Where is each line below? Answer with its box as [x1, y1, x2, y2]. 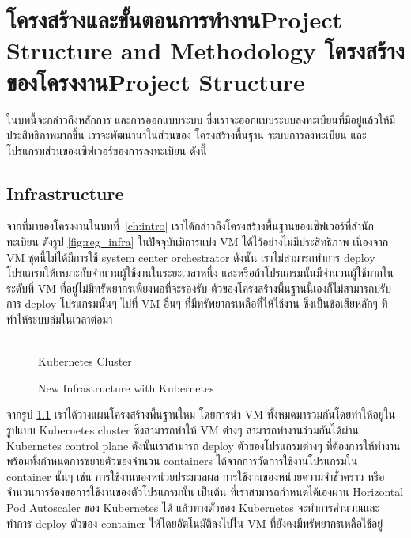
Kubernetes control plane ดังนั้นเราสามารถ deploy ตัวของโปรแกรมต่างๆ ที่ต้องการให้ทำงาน [6, 437, 401, 453]
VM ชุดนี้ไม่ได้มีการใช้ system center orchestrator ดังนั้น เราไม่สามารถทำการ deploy [6, 248, 375, 265]
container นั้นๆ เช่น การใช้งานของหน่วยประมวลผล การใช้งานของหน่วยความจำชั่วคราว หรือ [6, 468, 385, 484]
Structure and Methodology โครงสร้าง [6, 34, 405, 66]
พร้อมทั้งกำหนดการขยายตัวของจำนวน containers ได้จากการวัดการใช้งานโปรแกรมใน [6, 453, 358, 469]
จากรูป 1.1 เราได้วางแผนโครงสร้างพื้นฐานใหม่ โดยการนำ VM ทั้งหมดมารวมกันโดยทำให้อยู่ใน [6, 406, 396, 422]
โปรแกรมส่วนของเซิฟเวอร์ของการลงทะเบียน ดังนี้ [6, 142, 207, 158]
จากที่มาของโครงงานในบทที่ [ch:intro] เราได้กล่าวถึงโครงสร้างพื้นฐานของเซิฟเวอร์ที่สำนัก [6, 218, 374, 234]
